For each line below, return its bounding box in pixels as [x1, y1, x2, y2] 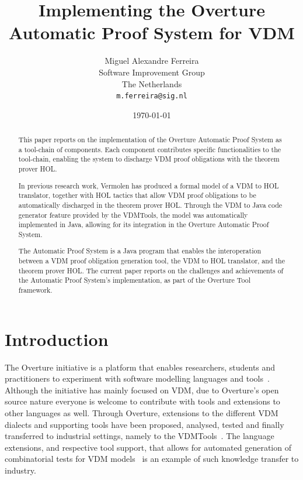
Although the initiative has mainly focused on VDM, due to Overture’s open [5, 383, 279, 396]
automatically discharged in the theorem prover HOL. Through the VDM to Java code [18, 200, 283, 210]
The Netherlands [121, 77, 182, 90]
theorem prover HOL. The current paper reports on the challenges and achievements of [18, 265, 284, 275]
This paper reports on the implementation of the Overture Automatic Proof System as [18, 135, 282, 145]
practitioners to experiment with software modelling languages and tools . [5, 372, 270, 385]
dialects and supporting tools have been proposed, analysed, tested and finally [5, 418, 284, 430]
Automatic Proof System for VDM [9, 20, 295, 44]
